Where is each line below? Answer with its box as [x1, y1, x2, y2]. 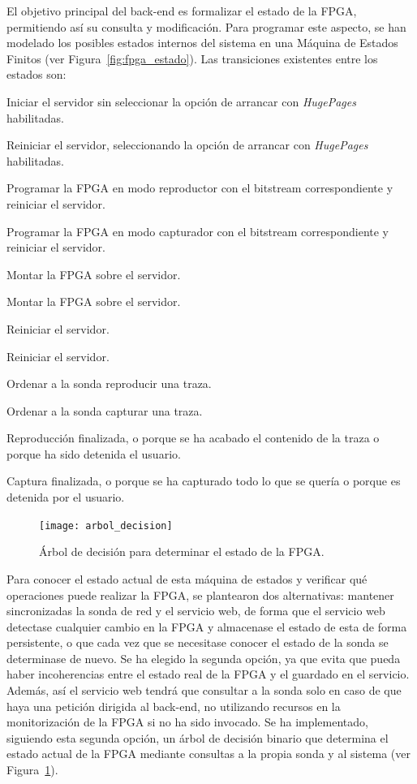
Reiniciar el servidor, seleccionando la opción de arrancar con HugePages [6, 136, 368, 153]
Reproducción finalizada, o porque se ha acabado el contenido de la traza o [6, 429, 380, 446]
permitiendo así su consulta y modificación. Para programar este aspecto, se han [6, 18, 406, 35]
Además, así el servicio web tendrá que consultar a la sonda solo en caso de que [6, 682, 402, 699]
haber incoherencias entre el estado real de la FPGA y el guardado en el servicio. [6, 666, 410, 683]
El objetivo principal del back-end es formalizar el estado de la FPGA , [6, 2, 357, 19]
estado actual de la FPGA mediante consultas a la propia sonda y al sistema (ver [6, 745, 411, 762]
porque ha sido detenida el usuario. [6, 445, 181, 462]
